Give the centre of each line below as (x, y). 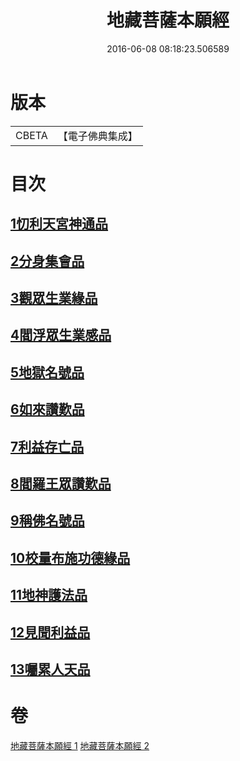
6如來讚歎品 (47, 409)
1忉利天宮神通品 (59, 224)
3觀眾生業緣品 (54, 298)
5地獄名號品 (47, 372)
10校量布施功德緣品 (70, 557)
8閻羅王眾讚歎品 (61, 484)
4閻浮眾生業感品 (61, 335)
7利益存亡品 (47, 446)
